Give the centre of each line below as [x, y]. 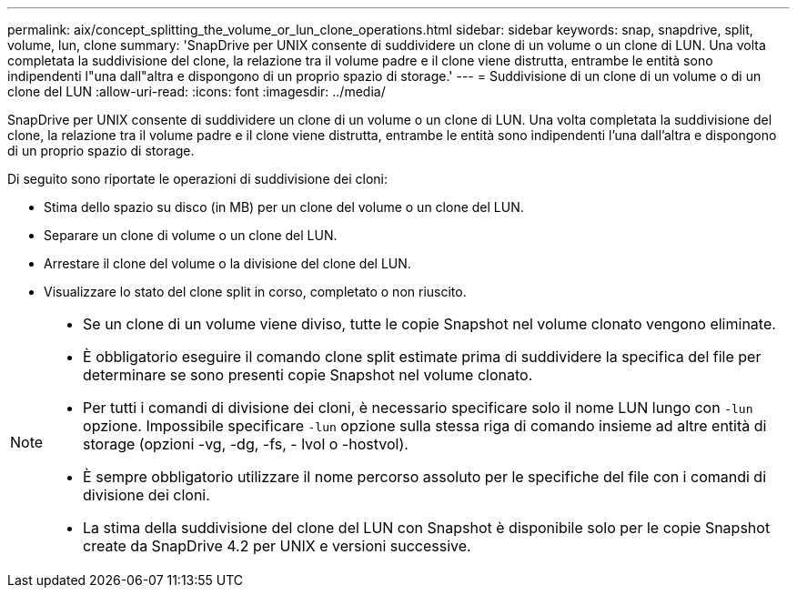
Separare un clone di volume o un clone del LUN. [191, 235]
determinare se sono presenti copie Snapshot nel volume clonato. [308, 375]
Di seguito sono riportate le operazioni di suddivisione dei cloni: [198, 179]
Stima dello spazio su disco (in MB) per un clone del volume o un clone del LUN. [284, 207]
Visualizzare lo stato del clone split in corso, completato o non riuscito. [255, 292]
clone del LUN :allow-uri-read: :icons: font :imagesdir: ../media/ [197, 91]
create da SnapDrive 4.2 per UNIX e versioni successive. [277, 546]
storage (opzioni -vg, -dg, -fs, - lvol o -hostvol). [246, 444]
